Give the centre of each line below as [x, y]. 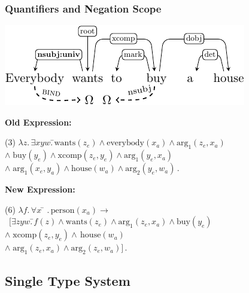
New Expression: [40, 189]
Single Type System [68, 280]
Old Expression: [38, 122]
